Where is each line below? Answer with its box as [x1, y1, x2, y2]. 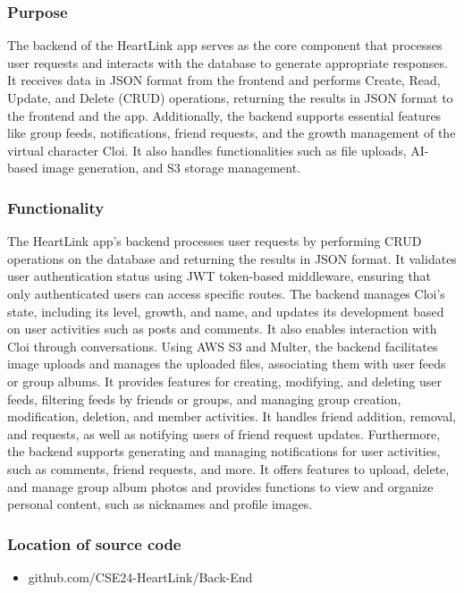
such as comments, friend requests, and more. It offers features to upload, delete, [7, 459, 450, 478]
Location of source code [7, 532, 181, 555]
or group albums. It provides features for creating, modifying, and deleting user [7, 371, 442, 390]
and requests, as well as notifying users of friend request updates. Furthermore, [7, 424, 441, 443]
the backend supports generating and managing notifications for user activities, [7, 442, 441, 461]
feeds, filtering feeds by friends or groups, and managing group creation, [7, 389, 401, 408]
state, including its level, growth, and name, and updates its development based [7, 301, 444, 320]
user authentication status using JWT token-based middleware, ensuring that [7, 267, 432, 285]
